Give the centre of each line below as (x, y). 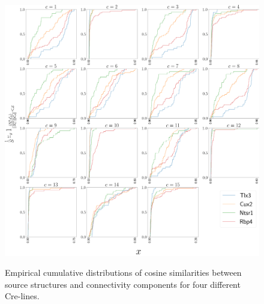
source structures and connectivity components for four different (123, 284)
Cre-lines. (22, 296)
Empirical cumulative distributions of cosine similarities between (123, 273)
